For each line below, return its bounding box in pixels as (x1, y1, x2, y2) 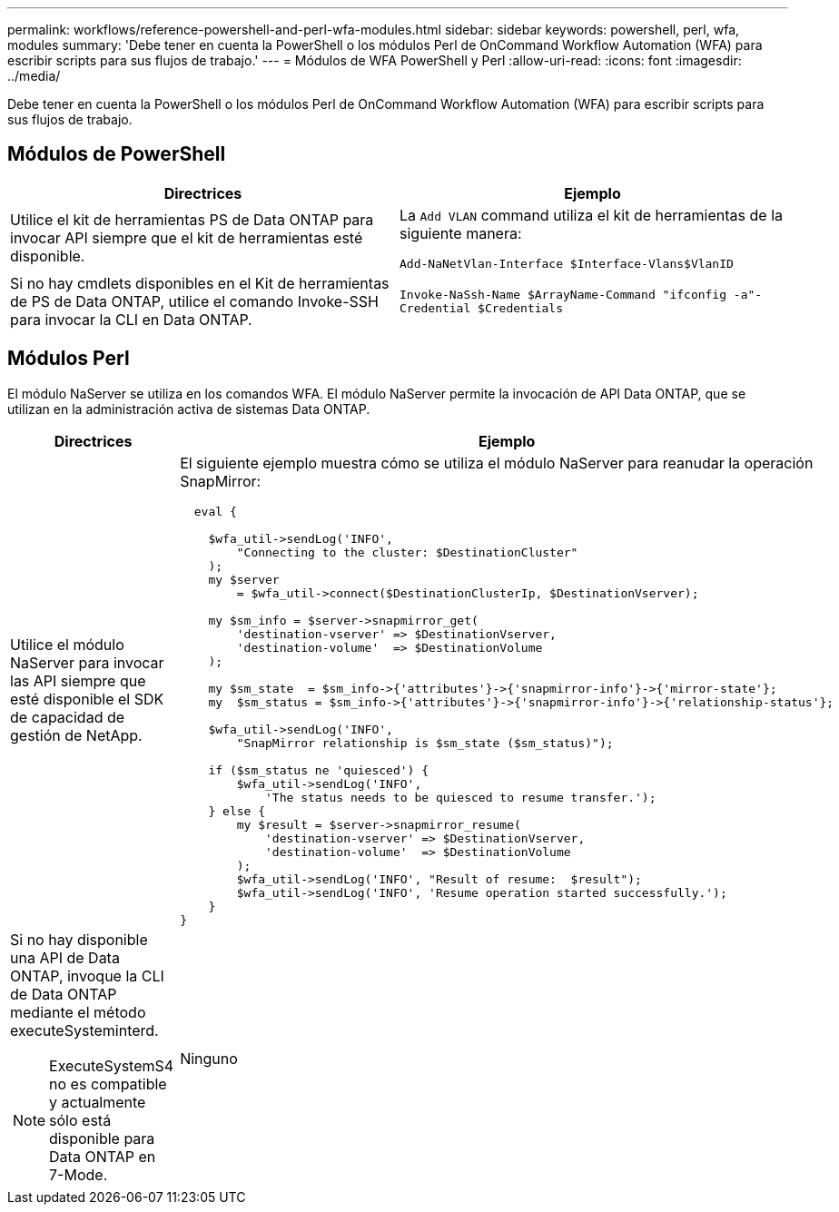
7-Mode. (49, 1165, 108, 1184)
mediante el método (10, 1002, 146, 1021)
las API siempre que (10, 672, 146, 691)
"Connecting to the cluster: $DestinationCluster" (236, 545, 578, 559)
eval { (193, 504, 237, 518)
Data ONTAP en (49, 1147, 156, 1166)
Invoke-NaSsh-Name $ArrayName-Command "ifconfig (400, 287, 727, 301)
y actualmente (49, 1092, 146, 1111)
